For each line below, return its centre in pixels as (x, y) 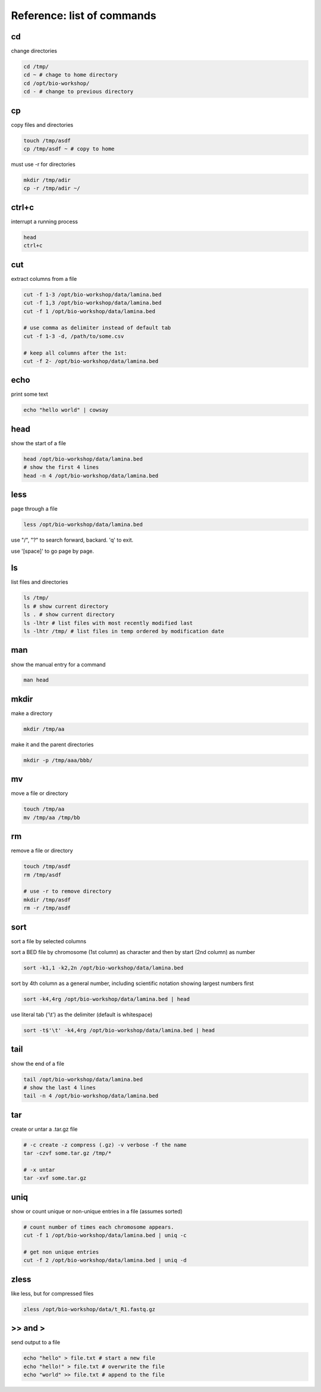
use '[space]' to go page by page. (53, 551)
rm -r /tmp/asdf (47, 908)
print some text (30, 394)
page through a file (34, 509)
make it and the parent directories (53, 745)
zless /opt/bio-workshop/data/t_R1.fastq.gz (89, 1309)
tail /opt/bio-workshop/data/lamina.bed (83, 1079)
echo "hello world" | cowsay (66, 410)
